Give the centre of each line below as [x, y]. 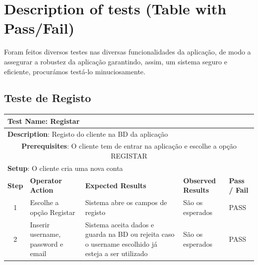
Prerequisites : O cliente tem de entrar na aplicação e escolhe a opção [129, 146]
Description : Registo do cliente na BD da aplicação [88, 133]
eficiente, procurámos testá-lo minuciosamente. [75, 71]
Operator [46, 180]
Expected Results [116, 185]
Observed [199, 180]
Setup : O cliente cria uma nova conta [65, 168]
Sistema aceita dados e [120, 224]
